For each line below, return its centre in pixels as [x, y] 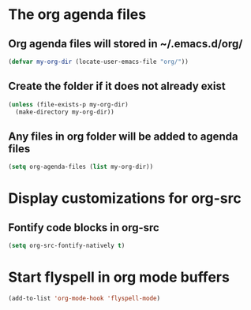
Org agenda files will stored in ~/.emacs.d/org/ [126, 44]
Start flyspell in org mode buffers [119, 277]
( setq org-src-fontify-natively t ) [67, 246]
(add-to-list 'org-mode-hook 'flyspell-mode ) [84, 298]
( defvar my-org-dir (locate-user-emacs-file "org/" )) [99, 62]
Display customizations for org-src [125, 198]
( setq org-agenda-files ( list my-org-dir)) [81, 167]
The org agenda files [77, 15]
